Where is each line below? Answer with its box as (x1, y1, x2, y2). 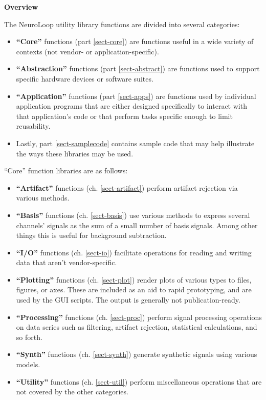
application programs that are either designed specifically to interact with (16, 101, 247, 111)
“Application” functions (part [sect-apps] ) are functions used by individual (16, 90, 256, 101)
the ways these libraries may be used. (16, 148, 134, 158)
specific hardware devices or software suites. (16, 73, 153, 84)
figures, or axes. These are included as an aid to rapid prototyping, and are (16, 284, 252, 295)
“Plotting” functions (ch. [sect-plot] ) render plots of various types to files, (16, 274, 252, 285)
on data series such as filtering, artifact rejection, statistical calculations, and (16, 322, 257, 332)
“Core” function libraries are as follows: (4, 165, 128, 176)
